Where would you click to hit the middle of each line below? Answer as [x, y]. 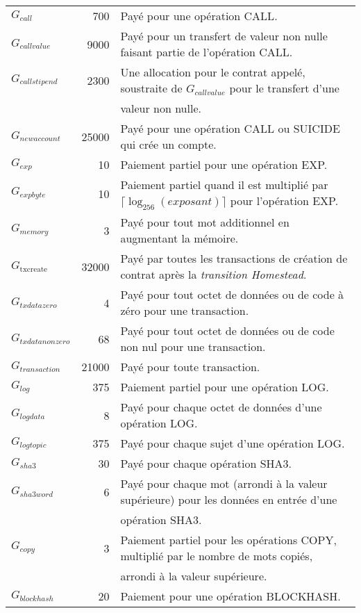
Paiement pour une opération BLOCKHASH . [230, 596]
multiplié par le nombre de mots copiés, [217, 556]
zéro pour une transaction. [185, 311]
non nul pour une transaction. [193, 347]
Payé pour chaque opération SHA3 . [206, 464]
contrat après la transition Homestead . [213, 275]
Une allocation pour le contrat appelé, [213, 72]
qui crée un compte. [168, 144]
